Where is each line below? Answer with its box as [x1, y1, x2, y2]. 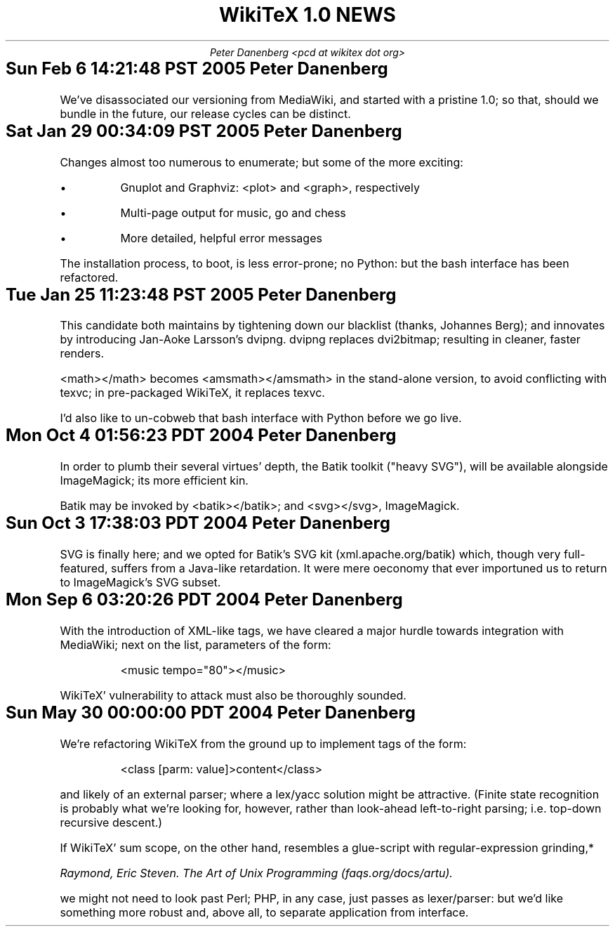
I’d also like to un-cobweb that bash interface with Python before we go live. [60, 411, 462, 426]
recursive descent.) [60, 815, 163, 830]
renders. [60, 346, 105, 361]
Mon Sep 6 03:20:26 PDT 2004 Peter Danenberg [6, 589, 403, 610]
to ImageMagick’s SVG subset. [60, 575, 221, 590]
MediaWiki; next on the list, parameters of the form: [60, 638, 331, 652]
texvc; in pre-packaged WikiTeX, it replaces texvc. [60, 386, 325, 400]
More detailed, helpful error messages [120, 230, 322, 245]
